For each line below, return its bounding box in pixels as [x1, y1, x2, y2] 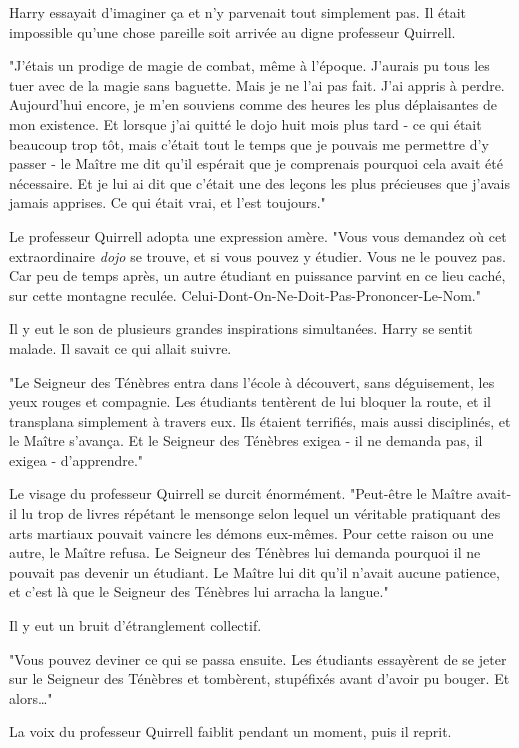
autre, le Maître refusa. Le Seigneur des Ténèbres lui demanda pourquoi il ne [9, 542, 481, 563]
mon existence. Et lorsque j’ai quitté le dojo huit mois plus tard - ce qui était [9, 113, 482, 134]
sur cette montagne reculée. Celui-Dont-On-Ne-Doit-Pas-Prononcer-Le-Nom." [9, 284, 481, 305]
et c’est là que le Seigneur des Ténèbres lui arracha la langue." [9, 581, 389, 602]
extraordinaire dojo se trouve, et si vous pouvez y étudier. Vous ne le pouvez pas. [9, 245, 506, 266]
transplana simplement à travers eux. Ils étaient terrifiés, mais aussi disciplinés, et [9, 410, 511, 431]
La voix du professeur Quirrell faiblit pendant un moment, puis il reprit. [9, 721, 452, 742]
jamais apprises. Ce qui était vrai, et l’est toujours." [9, 192, 326, 213]
